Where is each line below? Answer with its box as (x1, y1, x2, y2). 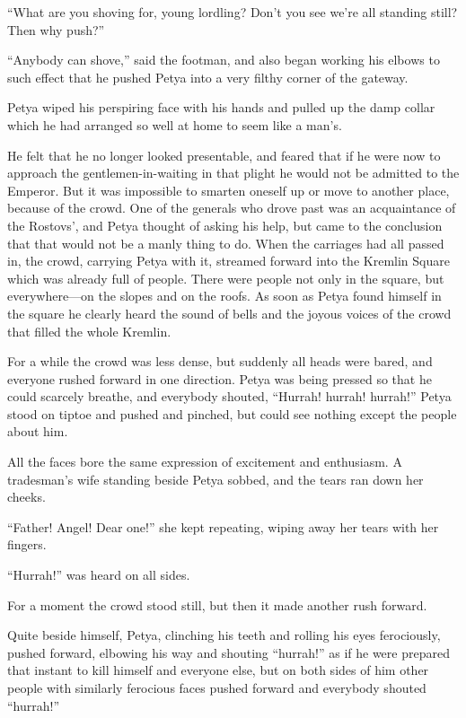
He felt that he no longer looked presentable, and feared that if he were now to (7, 145, 441, 164)
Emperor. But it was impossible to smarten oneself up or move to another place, (7, 180, 450, 199)
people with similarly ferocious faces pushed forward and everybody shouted (7, 679, 426, 696)
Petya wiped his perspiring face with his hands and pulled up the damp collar (7, 98, 435, 117)
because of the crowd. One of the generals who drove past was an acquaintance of (7, 198, 456, 217)
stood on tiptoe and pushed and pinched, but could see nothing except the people (7, 404, 457, 423)
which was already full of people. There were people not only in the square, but (7, 268, 444, 287)
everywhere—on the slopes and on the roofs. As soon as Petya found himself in (7, 286, 442, 305)
